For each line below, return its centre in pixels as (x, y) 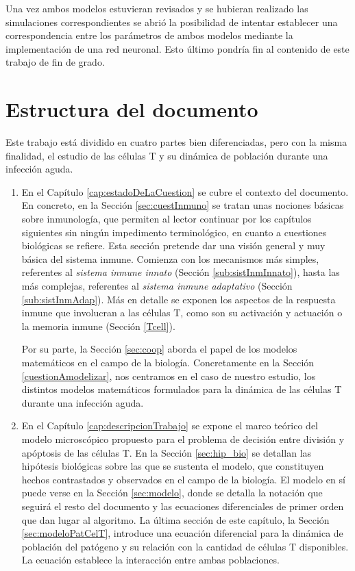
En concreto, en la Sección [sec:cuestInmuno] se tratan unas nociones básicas (183, 205)
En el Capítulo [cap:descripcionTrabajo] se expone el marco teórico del (170, 426)
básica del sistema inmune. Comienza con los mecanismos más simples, (170, 258)
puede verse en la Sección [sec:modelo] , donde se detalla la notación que (172, 493)
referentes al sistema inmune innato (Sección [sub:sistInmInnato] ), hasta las (181, 272)
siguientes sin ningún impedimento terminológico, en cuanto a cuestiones (174, 232)
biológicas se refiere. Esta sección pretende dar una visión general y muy (173, 245)
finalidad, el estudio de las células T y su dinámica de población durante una (167, 155)
